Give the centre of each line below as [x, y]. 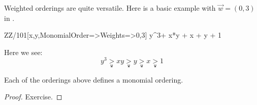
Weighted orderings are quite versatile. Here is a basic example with [110, 8]
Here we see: [23, 52]
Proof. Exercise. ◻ [33, 97]
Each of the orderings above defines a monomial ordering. [94, 79]
